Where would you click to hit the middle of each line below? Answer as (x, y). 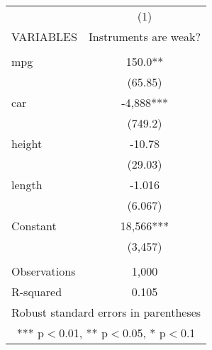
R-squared (37, 292)
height (27, 143)
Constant (34, 226)
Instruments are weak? (145, 36)
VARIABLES (44, 36)
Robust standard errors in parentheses (106, 312)
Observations (44, 271)
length (27, 185)
